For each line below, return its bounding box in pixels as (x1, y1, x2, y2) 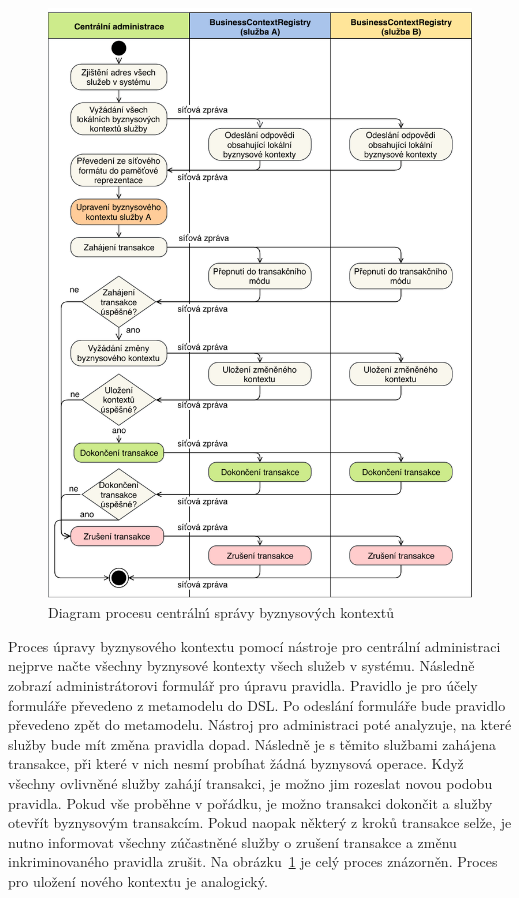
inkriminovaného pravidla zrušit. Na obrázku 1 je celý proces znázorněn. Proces (8, 851, 498, 872)
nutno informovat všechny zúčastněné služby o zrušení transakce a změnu (8, 831, 457, 852)
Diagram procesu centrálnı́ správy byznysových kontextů (48, 602, 394, 623)
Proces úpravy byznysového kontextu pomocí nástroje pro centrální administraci (8, 635, 501, 656)
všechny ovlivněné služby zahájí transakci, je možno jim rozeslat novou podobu (8, 773, 493, 794)
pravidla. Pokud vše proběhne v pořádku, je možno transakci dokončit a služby (8, 792, 493, 813)
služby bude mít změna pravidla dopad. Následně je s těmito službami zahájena (8, 733, 497, 754)
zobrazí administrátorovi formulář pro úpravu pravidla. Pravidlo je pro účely (8, 675, 478, 696)
